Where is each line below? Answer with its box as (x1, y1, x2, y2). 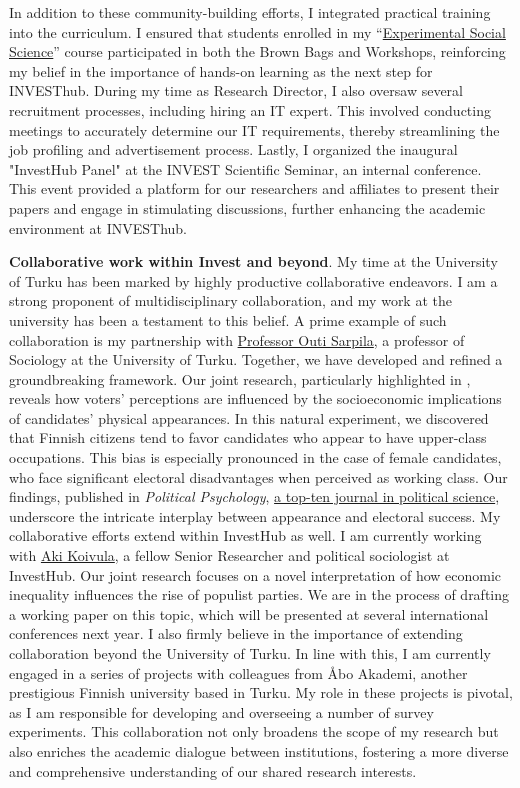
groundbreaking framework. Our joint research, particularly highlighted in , (9, 368, 471, 389)
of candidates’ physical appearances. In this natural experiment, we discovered (9, 407, 489, 428)
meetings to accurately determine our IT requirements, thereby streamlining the (9, 119, 500, 140)
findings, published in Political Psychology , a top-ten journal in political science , (9, 486, 500, 507)
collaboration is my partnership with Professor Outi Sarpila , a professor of (9, 329, 465, 350)
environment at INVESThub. (9, 217, 187, 238)
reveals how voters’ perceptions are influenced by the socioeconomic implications (9, 388, 502, 409)
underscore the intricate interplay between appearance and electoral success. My (9, 505, 501, 526)
